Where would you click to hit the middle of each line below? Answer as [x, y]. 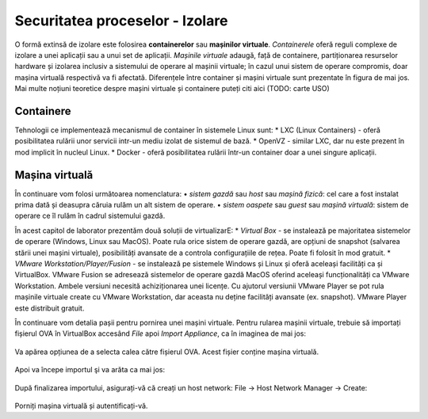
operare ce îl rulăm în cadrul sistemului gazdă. [90, 216]
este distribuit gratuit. [50, 308]
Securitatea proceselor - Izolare [121, 21]
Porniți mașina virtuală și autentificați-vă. [81, 406]
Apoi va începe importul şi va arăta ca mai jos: [90, 370]
